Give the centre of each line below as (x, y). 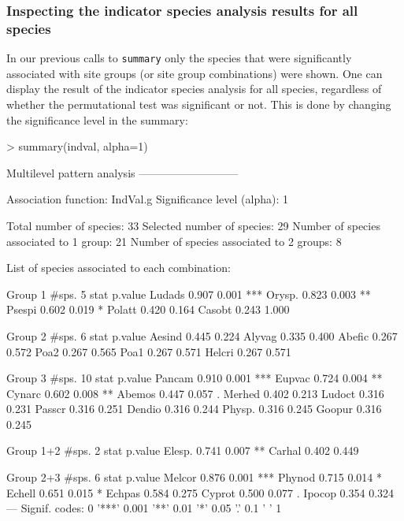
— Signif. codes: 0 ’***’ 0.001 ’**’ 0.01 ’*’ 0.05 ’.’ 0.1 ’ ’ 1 (144, 508)
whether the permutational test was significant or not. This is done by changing (199, 104)
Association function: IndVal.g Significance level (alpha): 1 (147, 199)
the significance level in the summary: (97, 119)
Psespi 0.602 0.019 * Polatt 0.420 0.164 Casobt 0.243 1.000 (148, 309)
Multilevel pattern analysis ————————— (122, 172)
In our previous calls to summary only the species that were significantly (179, 58)
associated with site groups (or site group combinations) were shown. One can (195, 73)
